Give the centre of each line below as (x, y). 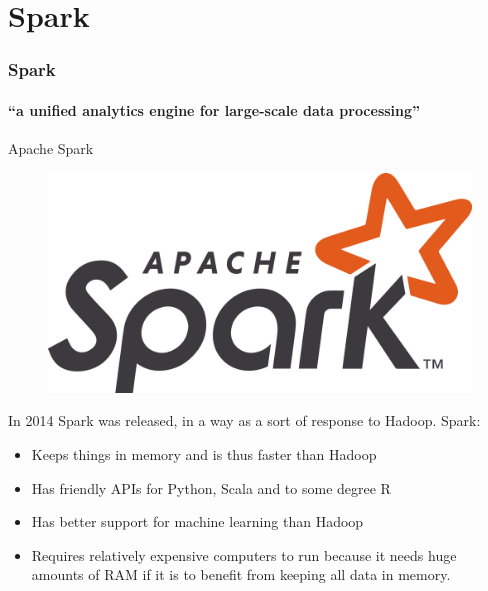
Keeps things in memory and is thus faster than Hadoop (204, 454)
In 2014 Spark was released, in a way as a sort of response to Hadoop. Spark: (244, 420)
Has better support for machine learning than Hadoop (197, 521)
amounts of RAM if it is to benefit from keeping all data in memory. (241, 574)
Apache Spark (51, 148)
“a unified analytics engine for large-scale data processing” (214, 109)
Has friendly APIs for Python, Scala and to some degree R (211, 487)
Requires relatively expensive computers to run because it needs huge (244, 554)
